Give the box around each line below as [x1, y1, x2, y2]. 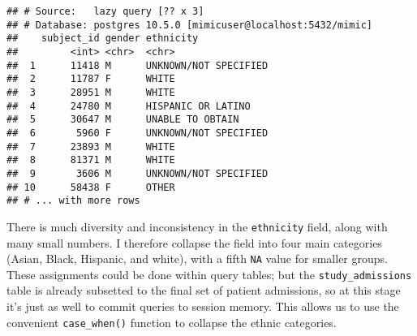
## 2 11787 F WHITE [6, 73, 175, 85]
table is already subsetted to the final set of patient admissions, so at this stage [6, 282, 401, 299]
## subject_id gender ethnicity [6, 32, 199, 45]
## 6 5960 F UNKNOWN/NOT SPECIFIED [6, 127, 269, 139]
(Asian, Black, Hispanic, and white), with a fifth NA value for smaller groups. [6, 250, 388, 267]
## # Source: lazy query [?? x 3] [6, 6, 204, 17]
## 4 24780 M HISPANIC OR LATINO [6, 100, 251, 112]
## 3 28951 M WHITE [6, 86, 175, 98]
